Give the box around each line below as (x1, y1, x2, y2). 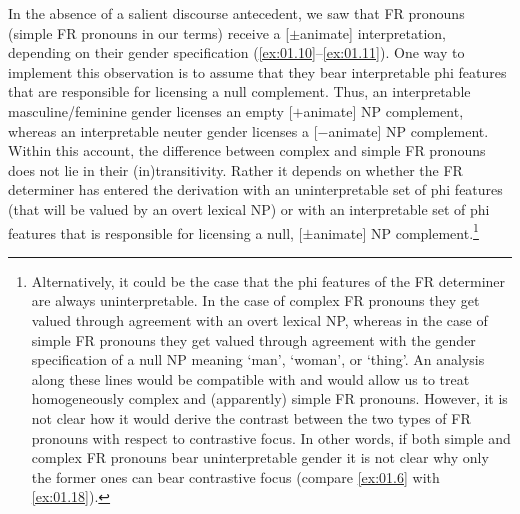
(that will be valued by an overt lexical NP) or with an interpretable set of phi (8, 198, 490, 219)
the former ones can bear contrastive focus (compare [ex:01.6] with (31, 466, 440, 487)
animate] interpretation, (300, 22, 447, 43)
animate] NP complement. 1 (313, 219, 479, 243)
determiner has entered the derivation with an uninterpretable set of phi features (8, 179, 503, 200)
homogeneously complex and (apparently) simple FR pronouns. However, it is (31, 388, 508, 409)
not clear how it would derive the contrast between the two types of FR (31, 407, 471, 428)
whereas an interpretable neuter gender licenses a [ (8, 120, 318, 141)
